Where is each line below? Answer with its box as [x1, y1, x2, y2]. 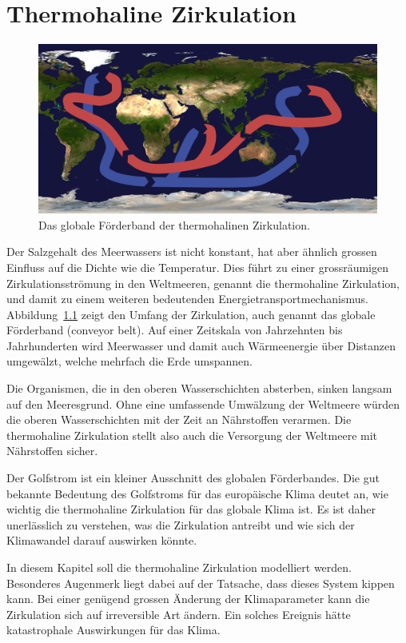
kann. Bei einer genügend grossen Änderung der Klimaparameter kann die [6, 590, 370, 607]
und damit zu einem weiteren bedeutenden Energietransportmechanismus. [6, 290, 368, 307]
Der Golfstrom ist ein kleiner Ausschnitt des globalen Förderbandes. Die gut [6, 469, 380, 486]
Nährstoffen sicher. [6, 442, 98, 459]
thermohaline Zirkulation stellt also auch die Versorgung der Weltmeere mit [6, 426, 378, 443]
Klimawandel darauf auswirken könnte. [6, 532, 197, 549]
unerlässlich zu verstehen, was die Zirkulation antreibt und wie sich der [6, 516, 355, 533]
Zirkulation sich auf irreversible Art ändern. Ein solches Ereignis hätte [6, 605, 351, 622]
